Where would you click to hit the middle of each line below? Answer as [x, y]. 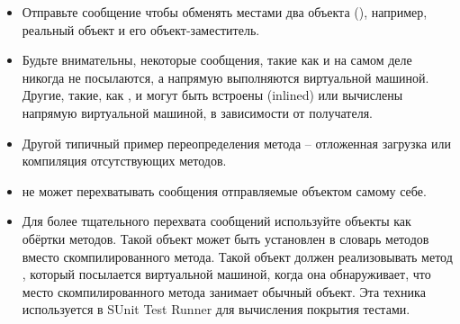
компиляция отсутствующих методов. [124, 161]
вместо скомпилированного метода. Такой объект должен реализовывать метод [237, 256]
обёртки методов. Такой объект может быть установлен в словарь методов [225, 238]
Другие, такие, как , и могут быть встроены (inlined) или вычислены [212, 95]
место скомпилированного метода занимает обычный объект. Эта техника [224, 291]
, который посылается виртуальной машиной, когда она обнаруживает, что [226, 274]
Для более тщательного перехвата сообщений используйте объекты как [216, 221]
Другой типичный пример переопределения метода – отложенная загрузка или [236, 143]
